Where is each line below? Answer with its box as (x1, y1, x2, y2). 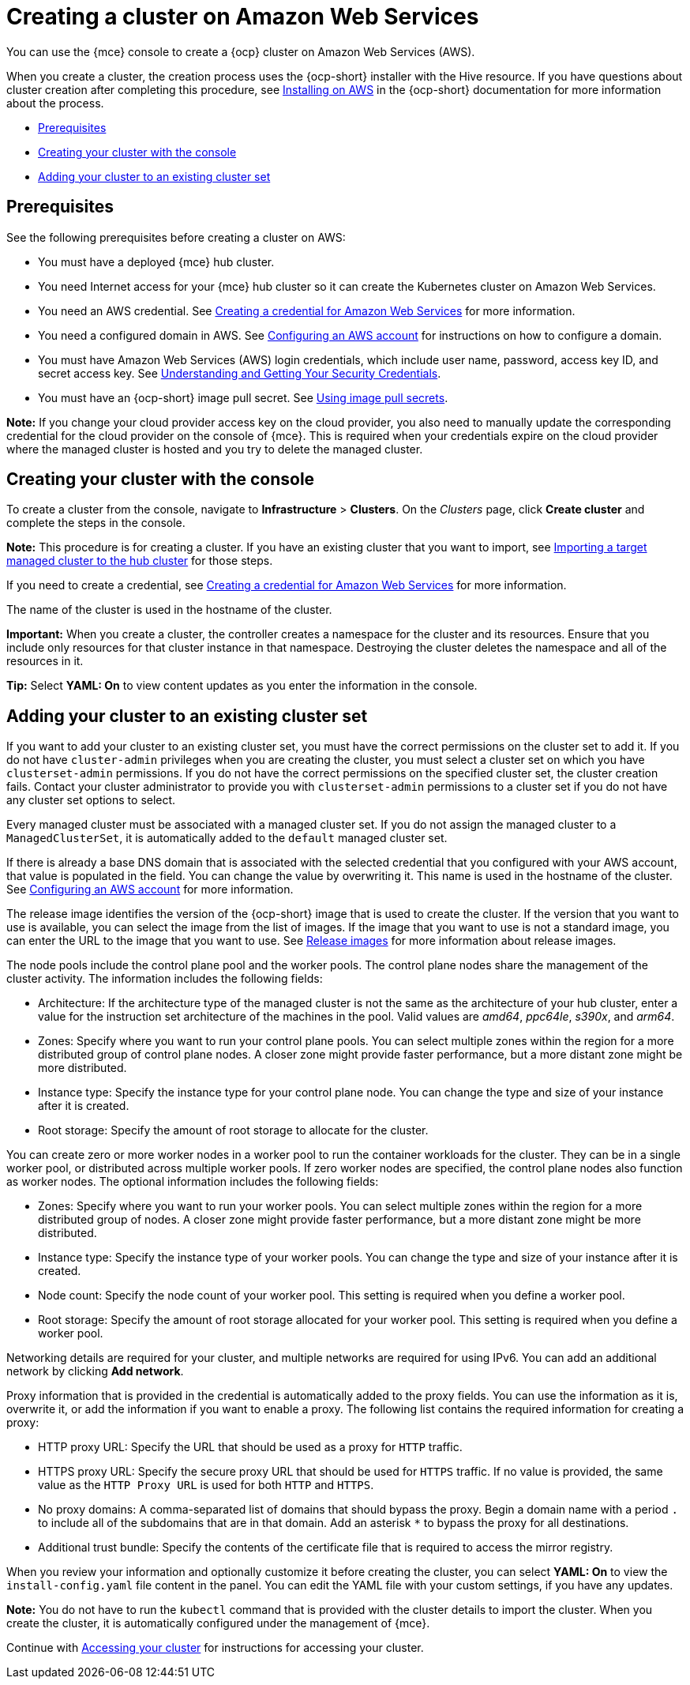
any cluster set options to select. (6, 793, 176, 807)
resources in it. (6, 654, 84, 668)
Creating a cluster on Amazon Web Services (6, 3, 479, 30)
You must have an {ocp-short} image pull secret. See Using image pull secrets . (38, 390, 448, 404)
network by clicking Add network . (6, 1364, 184, 1378)
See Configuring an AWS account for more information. (6, 882, 294, 897)
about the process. (6, 96, 104, 110)
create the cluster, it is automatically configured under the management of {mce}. (6, 1616, 430, 1630)
